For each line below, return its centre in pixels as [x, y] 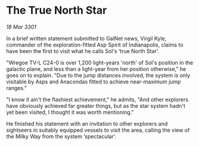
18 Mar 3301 [21, 27]
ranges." [16, 88]
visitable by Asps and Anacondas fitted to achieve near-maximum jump [94, 82]
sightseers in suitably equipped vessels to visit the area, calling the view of [98, 130]
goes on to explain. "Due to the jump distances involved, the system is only [98, 75]
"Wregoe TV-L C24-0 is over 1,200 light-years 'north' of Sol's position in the [100, 63]
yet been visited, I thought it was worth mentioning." [70, 112]
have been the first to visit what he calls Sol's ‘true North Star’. [83, 51]
